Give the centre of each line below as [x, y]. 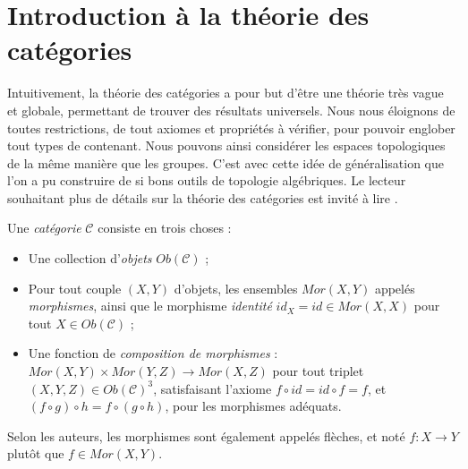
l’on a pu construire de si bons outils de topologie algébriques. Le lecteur [207, 180]
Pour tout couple [75, 288]
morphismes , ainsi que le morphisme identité [150, 306]
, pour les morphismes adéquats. [253, 406]
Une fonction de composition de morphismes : [153, 353]
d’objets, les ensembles [236, 288]
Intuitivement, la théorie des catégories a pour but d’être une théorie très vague [225, 93]
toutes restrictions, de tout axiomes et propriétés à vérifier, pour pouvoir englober [231, 128]
